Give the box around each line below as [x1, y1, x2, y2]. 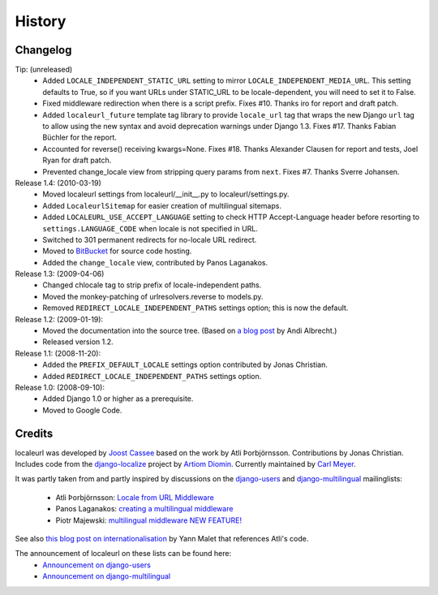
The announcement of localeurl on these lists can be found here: [15, 549, 231, 558]
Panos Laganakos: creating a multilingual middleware [55, 504, 234, 514]
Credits [15, 426, 54, 440]
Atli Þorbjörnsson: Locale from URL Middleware [55, 492, 214, 502]
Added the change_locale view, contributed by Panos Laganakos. [42, 257, 268, 267]
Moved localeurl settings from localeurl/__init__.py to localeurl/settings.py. [42, 189, 290, 199]
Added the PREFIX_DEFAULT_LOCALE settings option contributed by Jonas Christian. [42, 360, 328, 369]
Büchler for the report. [42, 132, 118, 142]
